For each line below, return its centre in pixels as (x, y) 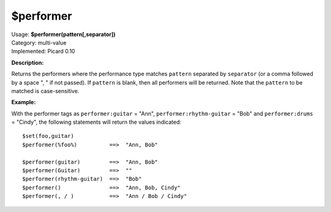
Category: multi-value (39, 42)
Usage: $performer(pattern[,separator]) (63, 34)
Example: (24, 102)
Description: (28, 62)
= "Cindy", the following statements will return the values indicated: (97, 122)
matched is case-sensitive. (45, 91)
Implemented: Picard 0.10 (43, 51)
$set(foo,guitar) (48, 136)
